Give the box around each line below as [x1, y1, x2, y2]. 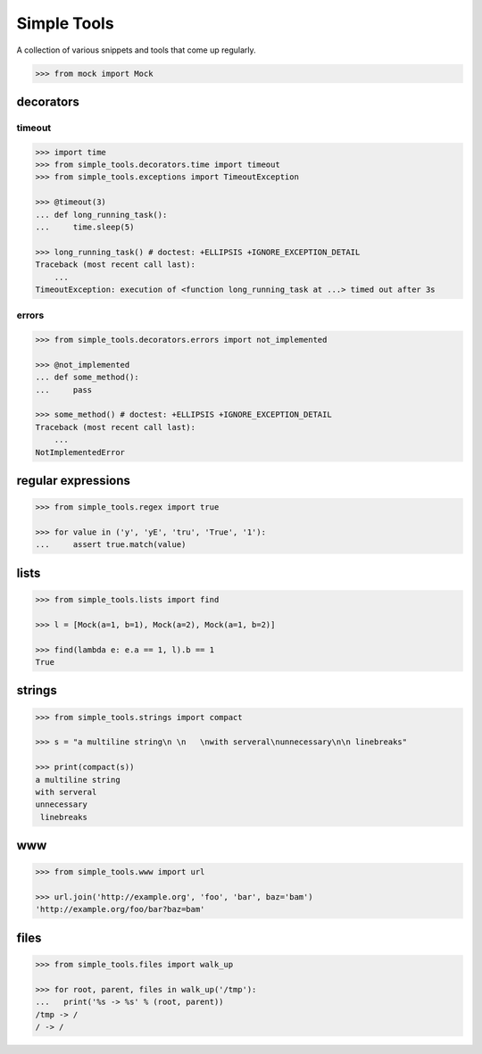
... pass [35, 385, 93, 394]
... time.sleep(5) [35, 222, 135, 232]
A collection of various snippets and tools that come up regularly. [16, 45, 256, 55]
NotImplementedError [35, 447, 125, 457]
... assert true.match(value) [35, 540, 187, 550]
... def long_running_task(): [35, 210, 168, 220]
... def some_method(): [35, 372, 140, 383]
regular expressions [16, 473, 131, 488]
